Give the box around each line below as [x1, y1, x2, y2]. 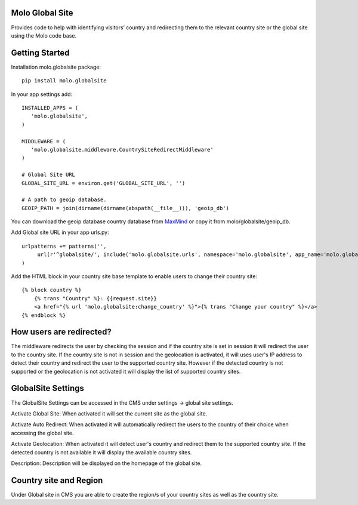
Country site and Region [11, 475, 103, 485]
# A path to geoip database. [21, 196, 107, 203]
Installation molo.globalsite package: [11, 63, 101, 70]
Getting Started [11, 48, 70, 58]
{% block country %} [21, 287, 82, 294]
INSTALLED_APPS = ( [21, 104, 79, 111]
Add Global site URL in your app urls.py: [11, 229, 110, 236]
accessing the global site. [11, 429, 74, 436]
